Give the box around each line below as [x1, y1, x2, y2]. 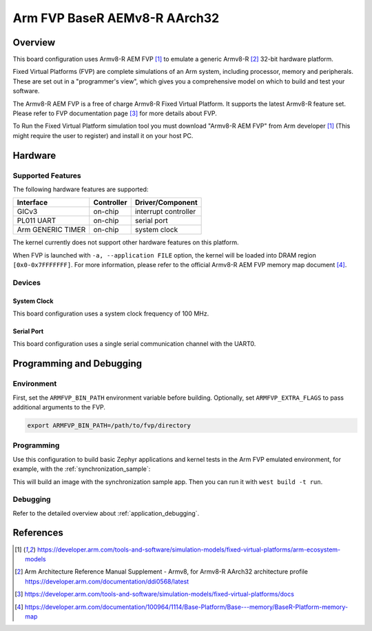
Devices [12, 278, 41, 287]
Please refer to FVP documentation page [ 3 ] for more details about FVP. [12, 109, 217, 117]
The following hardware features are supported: [12, 185, 149, 193]
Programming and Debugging [12, 358, 143, 369]
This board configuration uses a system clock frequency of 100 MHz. [12, 309, 209, 318]
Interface [17, 197, 48, 207]
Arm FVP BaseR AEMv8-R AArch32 [12, 10, 220, 26]
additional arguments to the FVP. [12, 403, 106, 411]
